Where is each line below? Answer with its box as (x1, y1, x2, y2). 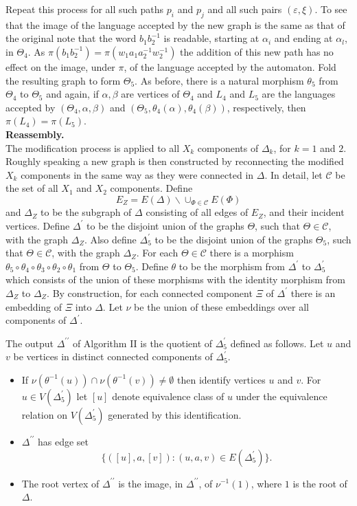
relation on (21, 407, 67, 421)
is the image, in (118, 476, 183, 490)
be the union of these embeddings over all (134, 299, 309, 313)
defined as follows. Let (230, 335, 324, 350)
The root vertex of (21, 476, 100, 490)
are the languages (262, 87, 336, 101)
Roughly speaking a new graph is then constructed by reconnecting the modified (5, 154, 344, 168)
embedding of (5, 299, 62, 313)
